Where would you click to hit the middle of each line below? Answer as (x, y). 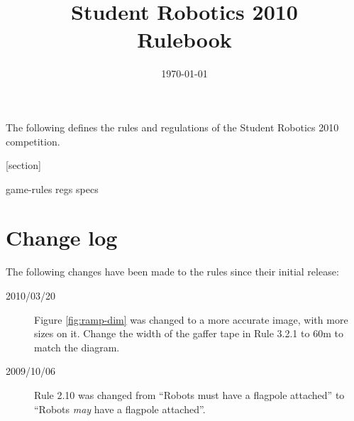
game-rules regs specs (52, 188)
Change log (62, 237)
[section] (23, 165)
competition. (33, 141)
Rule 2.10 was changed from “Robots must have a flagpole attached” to (189, 394)
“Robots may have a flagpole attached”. (120, 409)
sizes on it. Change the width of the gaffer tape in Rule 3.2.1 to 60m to (189, 333)
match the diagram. (77, 347)
